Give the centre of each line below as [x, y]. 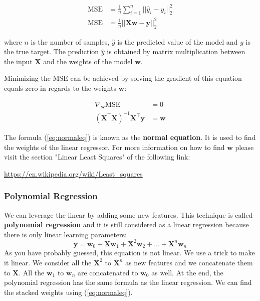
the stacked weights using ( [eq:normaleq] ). [68, 292]
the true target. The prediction [52, 51]
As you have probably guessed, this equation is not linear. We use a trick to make [129, 253]
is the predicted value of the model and [178, 41]
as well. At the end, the [187, 272]
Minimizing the [27, 78]
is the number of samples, [70, 41]
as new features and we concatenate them [189, 262]
